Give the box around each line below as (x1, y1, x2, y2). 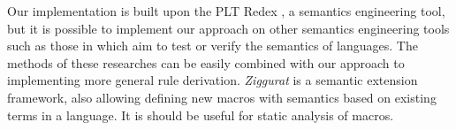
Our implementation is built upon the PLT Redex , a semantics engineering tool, (7, 2, 445, 19)
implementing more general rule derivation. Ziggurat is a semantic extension (7, 71, 418, 89)
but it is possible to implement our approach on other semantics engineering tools (7, 19, 450, 37)
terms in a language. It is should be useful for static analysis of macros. (7, 105, 394, 124)
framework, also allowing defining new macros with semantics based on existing (7, 88, 437, 106)
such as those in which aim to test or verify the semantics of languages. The (7, 36, 418, 55)
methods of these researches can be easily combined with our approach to (7, 53, 405, 72)
